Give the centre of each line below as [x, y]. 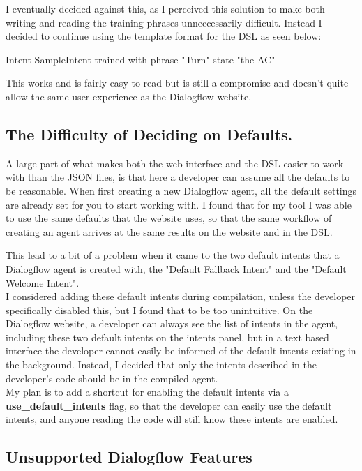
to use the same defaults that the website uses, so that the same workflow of [169, 218]
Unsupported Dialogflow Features [129, 457]
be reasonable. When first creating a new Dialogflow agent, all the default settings [181, 190]
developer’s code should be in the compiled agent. [112, 378]
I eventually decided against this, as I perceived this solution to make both [165, 8]
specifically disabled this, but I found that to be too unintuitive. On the [159, 309]
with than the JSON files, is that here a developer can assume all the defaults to [178, 177]
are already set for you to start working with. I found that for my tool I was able [179, 204]
